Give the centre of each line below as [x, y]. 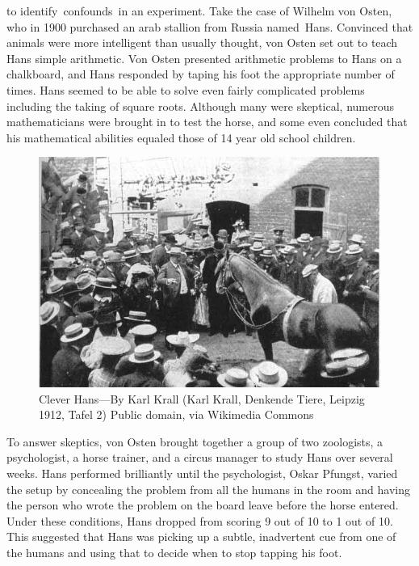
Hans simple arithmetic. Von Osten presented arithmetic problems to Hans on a [204, 58]
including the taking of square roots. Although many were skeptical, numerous [200, 106]
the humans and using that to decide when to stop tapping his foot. [174, 552]
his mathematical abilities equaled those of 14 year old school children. [181, 137]
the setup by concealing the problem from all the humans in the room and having [209, 489]
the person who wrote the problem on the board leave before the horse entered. [203, 505]
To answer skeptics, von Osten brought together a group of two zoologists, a [195, 441]
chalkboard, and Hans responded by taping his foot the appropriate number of [201, 74]
